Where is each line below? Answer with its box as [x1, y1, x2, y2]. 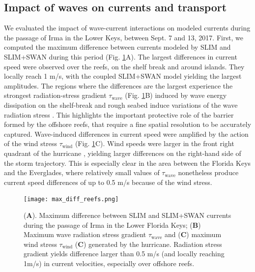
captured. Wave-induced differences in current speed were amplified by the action [4, 128, 249, 139]
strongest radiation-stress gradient [4, 90, 107, 100]
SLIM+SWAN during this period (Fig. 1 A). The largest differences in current [4, 51, 237, 61]
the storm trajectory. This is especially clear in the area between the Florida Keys [4, 157, 251, 168]
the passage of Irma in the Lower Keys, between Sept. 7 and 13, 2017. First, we [4, 32, 243, 42]
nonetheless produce [178, 167, 239, 178]
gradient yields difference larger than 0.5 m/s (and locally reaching [24, 248, 225, 259]
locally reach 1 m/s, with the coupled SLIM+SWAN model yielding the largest [4, 71, 242, 81]
